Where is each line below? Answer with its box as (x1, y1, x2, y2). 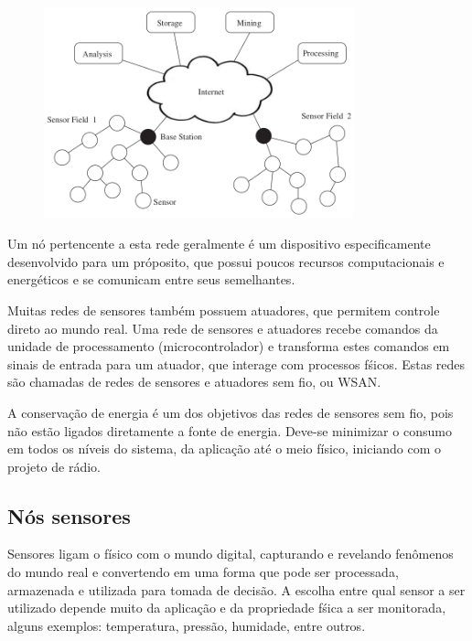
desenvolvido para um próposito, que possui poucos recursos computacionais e (7, 251, 445, 271)
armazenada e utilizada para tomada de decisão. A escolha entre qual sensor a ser (7, 580, 466, 599)
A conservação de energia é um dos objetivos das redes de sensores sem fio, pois (7, 402, 454, 422)
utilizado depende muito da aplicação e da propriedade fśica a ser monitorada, (7, 598, 446, 617)
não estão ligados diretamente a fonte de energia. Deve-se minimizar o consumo (7, 421, 452, 440)
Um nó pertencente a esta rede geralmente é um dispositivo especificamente (7, 234, 431, 253)
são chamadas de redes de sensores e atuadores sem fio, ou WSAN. (7, 372, 381, 391)
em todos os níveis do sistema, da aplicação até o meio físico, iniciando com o (7, 439, 442, 458)
